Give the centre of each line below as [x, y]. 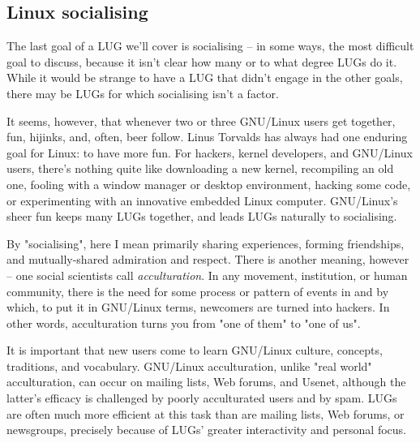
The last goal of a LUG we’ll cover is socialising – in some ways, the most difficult [210, 46]
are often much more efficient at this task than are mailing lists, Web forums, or [206, 413]
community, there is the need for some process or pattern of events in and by [198, 291]
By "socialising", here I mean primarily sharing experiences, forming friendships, [206, 243]
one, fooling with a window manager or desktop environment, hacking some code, [209, 184]
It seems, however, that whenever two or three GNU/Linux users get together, [201, 120]
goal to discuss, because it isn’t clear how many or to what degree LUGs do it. [202, 61]
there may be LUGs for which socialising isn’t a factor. [143, 93]
